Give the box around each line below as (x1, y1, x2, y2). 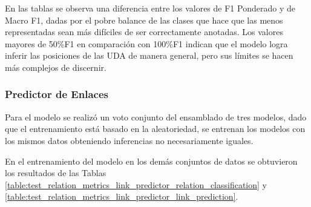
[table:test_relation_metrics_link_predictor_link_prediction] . (5, 190, 238, 203)
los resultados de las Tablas (5, 166, 106, 179)
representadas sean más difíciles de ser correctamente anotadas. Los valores (5, 25, 283, 38)
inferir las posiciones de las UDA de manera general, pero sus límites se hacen (5, 49, 293, 62)
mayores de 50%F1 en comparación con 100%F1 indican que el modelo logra (5, 37, 288, 50)
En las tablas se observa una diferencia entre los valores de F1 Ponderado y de (5, 2, 295, 14)
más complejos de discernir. (5, 61, 106, 73)
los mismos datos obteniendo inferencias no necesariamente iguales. (5, 134, 254, 146)
